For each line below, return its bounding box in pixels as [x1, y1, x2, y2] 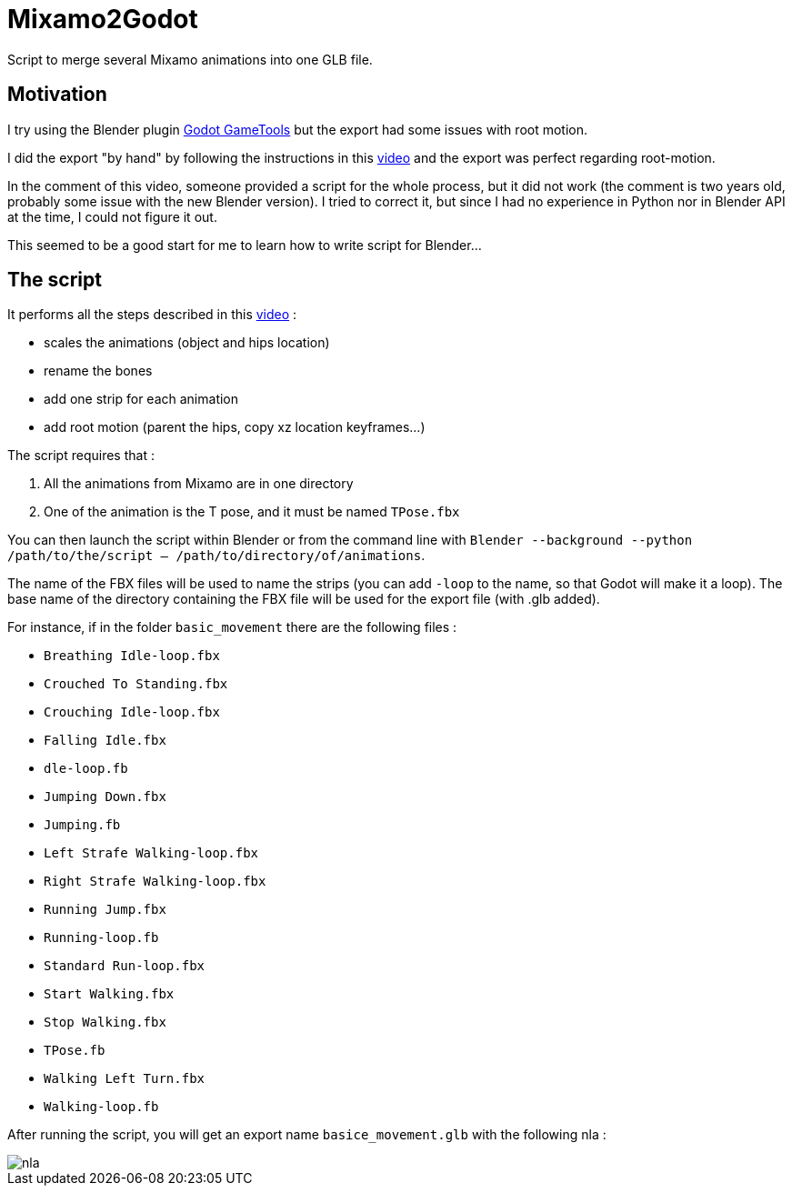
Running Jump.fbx [44, 902, 166, 917]
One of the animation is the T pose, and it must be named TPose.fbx [44, 504, 460, 520]
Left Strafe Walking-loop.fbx [44, 846, 259, 861]
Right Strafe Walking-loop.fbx [44, 874, 266, 889]
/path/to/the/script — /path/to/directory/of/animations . [7, 547, 426, 564]
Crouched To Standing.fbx [44, 677, 228, 692]
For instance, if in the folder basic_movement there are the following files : [7, 619, 457, 636]
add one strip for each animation [44, 391, 239, 407]
